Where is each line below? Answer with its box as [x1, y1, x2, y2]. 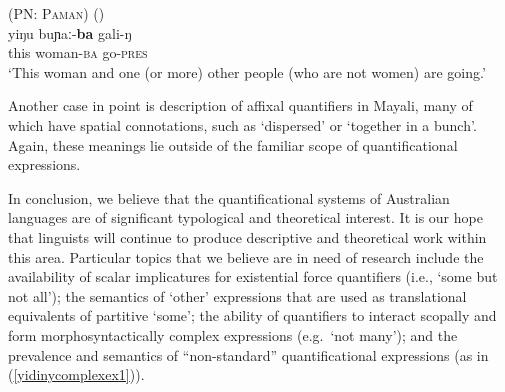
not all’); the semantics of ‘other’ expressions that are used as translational [8, 285, 467, 306]
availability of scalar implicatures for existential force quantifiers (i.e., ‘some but [8, 266, 498, 287]
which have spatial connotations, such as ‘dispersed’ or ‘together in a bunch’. [8, 114, 477, 135]
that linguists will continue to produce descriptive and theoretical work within [8, 226, 487, 247]
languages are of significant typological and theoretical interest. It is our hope [8, 207, 483, 228]
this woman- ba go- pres [8, 42, 148, 63]
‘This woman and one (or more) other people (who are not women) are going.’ [8, 61, 486, 82]
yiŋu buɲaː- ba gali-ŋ [8, 22, 132, 43]
